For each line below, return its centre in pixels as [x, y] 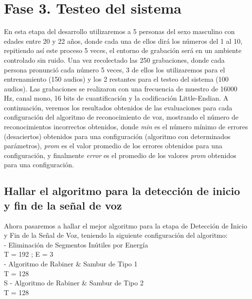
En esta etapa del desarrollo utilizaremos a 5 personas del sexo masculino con [119, 31]
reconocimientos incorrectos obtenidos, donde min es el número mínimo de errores [126, 127]
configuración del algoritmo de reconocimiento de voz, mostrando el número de [121, 117]
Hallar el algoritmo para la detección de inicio [122, 191]
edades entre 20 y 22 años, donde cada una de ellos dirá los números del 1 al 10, [123, 41]
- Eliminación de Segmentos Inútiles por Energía [76, 244]
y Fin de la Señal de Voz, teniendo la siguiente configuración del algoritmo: [116, 235]
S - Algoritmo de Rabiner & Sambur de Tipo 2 [74, 283]
